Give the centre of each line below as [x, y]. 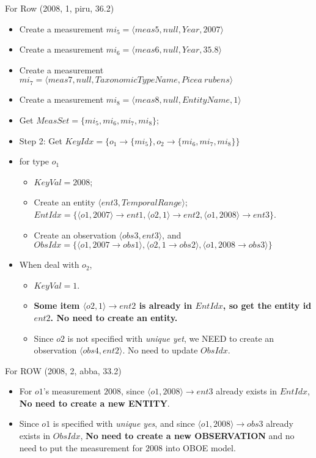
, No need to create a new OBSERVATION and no [187, 436]
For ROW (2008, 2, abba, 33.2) [63, 370]
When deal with [49, 264]
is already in [166, 305]
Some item [57, 305]
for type [34, 161]
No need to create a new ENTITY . [94, 403]
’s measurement [72, 391]
